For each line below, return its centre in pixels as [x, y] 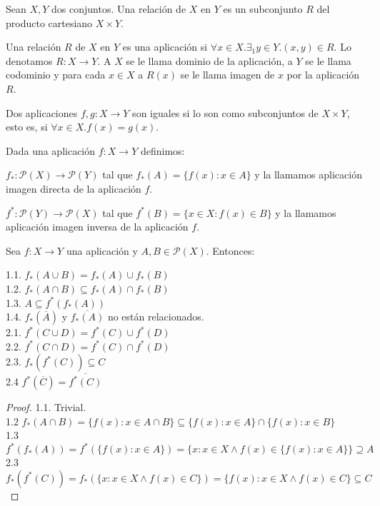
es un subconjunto [263, 9]
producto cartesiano [49, 22]
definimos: [162, 150]
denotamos [29, 60]
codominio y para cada [56, 75]
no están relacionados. [156, 317]
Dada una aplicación [51, 150]
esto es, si [27, 127]
